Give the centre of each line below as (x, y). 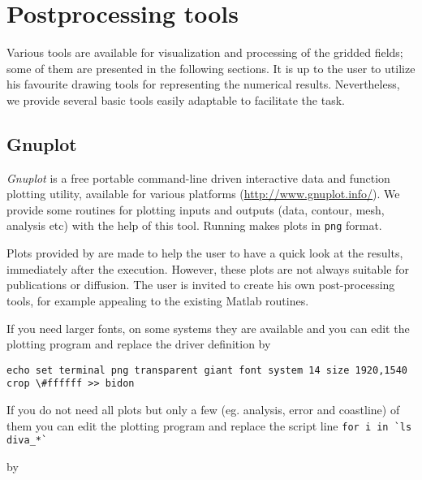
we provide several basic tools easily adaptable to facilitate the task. (176, 99)
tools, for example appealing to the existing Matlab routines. (158, 300)
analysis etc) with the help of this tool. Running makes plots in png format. (194, 225)
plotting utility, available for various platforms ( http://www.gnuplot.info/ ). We (203, 194)
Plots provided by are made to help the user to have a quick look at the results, (205, 253)
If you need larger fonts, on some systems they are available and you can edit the (208, 328)
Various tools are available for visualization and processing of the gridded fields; (205, 52)
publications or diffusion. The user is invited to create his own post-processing (201, 285)
